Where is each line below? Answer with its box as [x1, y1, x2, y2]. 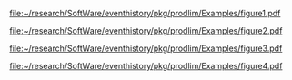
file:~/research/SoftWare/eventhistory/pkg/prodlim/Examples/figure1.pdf [9, 8, 281, 18]
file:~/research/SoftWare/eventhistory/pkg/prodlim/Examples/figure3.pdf [9, 43, 283, 54]
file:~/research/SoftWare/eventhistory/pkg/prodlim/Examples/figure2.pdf [9, 25, 283, 35]
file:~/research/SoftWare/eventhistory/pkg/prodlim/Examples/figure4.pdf [9, 61, 283, 71]
